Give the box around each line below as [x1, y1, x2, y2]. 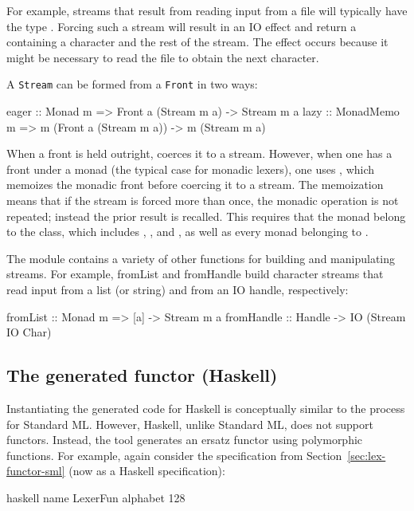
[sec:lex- [347, 446, 386, 463]
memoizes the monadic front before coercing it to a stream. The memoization [6, 176, 384, 193]
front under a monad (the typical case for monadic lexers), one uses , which [6, 160, 375, 177]
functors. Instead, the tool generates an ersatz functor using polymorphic [6, 431, 363, 448]
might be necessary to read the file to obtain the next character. [6, 49, 319, 65]
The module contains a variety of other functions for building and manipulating [6, 250, 396, 266]
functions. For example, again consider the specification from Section [6, 446, 342, 463]
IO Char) [6, 324, 52, 340]
